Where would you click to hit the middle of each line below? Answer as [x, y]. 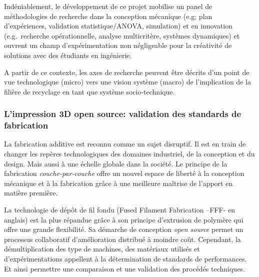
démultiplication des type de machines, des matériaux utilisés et [102, 249]
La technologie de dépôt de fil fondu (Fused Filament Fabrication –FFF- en [119, 210]
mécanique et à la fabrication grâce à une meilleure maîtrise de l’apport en [118, 183]
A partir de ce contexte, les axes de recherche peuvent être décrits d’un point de [127, 72]
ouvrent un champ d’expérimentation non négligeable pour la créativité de [118, 45]
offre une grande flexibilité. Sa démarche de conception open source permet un [124, 229]
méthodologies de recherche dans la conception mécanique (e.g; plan [108, 16]
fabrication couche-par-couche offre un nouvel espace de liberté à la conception [124, 173]
